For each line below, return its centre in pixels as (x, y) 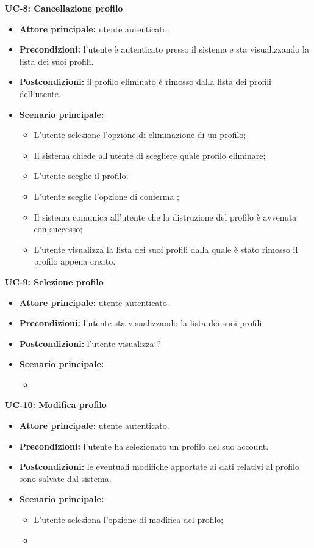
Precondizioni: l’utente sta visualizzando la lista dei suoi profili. (142, 323)
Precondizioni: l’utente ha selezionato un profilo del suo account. (144, 446)
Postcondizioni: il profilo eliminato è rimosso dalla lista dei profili (145, 82)
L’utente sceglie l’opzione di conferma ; (106, 196)
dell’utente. (40, 93)
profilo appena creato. (75, 261)
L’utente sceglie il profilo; (81, 176)
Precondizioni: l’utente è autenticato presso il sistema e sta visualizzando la (164, 49)
